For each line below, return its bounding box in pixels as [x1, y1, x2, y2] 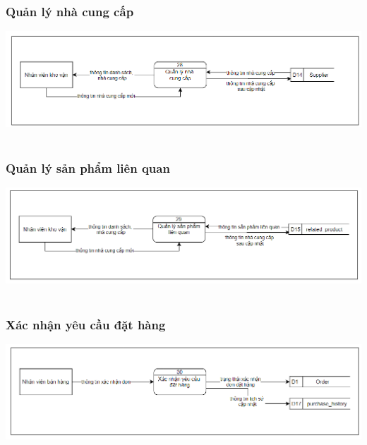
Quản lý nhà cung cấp [6, 2, 134, 20]
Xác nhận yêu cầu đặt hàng [6, 315, 166, 333]
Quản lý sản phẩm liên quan [6, 159, 170, 176]
